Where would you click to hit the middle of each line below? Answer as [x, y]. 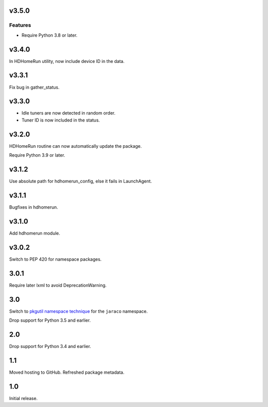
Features [20, 25]
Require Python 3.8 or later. [50, 35]
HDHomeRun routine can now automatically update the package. [75, 146]
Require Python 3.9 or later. [37, 155]
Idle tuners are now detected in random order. [68, 113]
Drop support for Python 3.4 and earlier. [50, 346]
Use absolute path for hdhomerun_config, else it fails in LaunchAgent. [81, 181]
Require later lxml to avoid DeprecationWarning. [58, 285]
